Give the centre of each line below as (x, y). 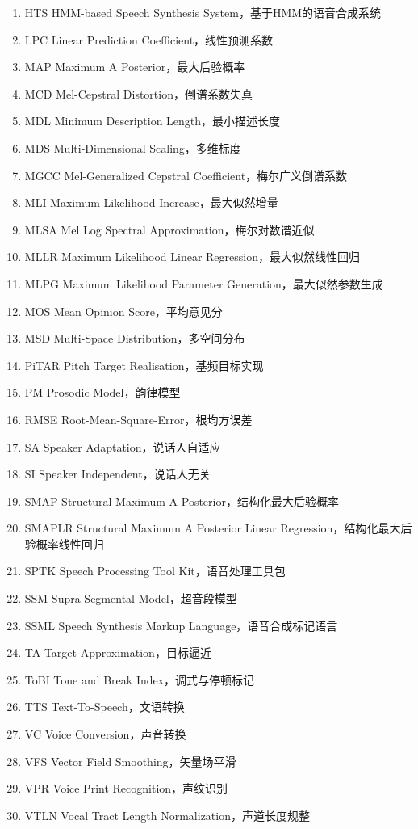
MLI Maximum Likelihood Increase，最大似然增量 (151, 202)
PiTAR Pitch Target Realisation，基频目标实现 (144, 365)
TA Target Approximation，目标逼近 (118, 652)
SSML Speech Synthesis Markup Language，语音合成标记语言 (181, 625)
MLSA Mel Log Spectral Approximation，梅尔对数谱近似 (169, 229)
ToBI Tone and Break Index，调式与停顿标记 (140, 679)
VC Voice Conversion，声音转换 (105, 734)
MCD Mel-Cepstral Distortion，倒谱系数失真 (138, 93)
